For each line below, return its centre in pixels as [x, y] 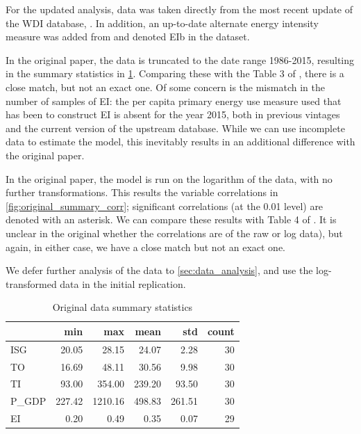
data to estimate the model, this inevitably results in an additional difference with [180, 142]
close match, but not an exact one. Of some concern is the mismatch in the [165, 87]
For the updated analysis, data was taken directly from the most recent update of [179, 9]
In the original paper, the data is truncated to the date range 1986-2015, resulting [180, 59]
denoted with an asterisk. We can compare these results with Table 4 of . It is [171, 219]
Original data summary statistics [123, 307]
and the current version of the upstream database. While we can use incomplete [175, 128]
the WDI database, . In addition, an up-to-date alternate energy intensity [162, 23]
